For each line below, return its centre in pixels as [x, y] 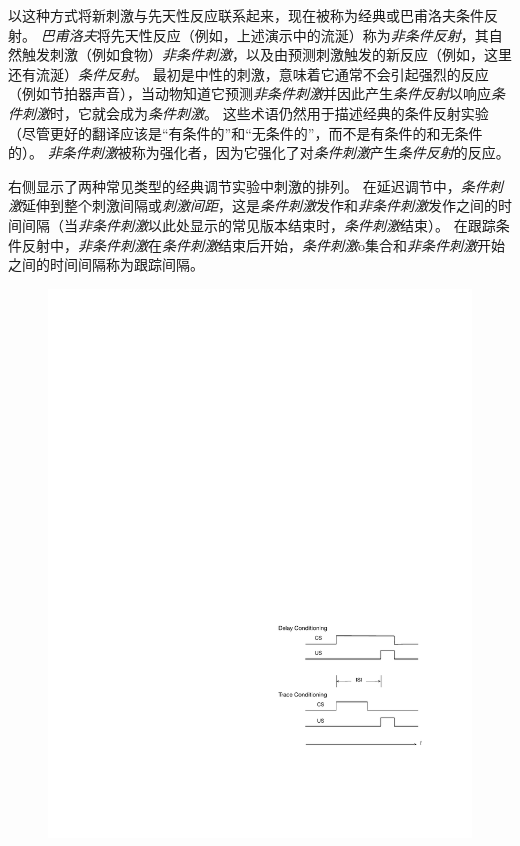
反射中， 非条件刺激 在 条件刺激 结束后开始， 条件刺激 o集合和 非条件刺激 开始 [263, 244]
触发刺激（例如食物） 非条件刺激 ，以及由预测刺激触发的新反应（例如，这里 [266, 54]
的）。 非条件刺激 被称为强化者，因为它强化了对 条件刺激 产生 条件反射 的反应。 [259, 152]
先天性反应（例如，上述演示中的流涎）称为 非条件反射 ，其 [299, 34]
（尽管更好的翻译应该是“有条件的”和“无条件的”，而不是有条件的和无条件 [245, 132]
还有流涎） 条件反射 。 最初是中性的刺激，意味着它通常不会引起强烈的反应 [248, 73]
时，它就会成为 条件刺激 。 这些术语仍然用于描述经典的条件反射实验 [269, 112]
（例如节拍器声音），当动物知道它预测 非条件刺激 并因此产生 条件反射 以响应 [249, 93]
